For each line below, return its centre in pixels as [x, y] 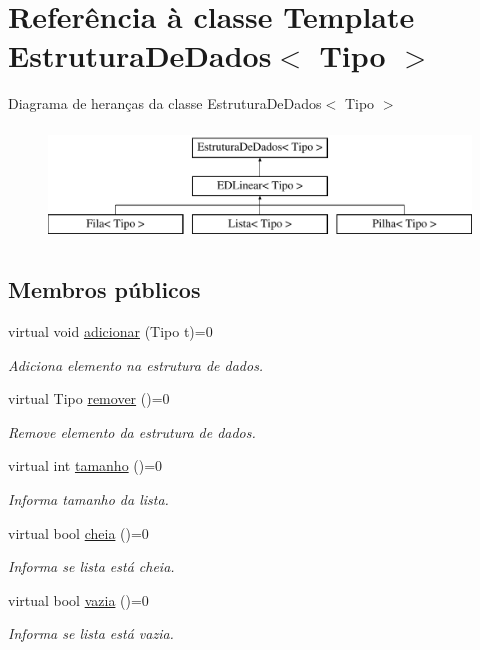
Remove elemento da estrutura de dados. [132, 431]
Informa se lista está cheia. [91, 566]
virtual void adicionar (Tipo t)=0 [110, 331]
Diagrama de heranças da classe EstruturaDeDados [165, 103]
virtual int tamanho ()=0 [85, 465]
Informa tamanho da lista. [88, 499]
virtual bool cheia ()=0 [78, 532]
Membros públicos [104, 289]
